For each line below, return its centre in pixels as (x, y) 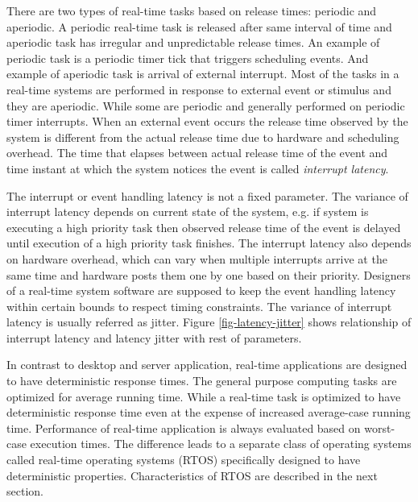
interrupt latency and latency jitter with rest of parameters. (154, 337)
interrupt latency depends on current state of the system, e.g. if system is (188, 212)
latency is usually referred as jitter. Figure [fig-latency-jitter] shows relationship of (209, 322)
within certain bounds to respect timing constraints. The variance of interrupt (199, 306)
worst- (380, 427)
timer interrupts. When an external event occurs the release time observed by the (207, 121)
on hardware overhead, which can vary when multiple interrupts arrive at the (197, 258)
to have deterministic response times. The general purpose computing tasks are (202, 381)
